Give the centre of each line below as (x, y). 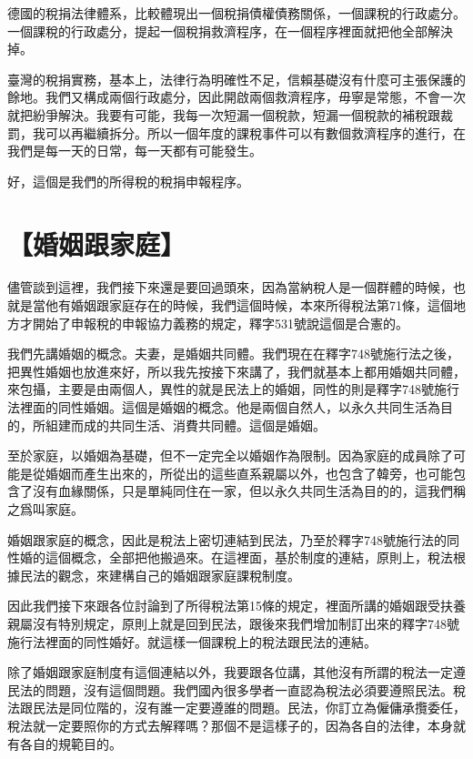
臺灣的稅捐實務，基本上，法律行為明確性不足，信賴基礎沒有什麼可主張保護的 (236, 79)
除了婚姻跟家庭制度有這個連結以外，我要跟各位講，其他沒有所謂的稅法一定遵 (236, 672)
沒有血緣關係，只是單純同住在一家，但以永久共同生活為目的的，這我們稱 (249, 491)
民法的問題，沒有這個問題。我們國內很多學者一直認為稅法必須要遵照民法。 (230, 689)
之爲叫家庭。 (45, 509)
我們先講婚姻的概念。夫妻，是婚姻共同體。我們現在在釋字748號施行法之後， (233, 354)
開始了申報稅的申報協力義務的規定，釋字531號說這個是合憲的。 (220, 323)
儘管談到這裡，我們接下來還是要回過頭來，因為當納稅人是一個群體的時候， (230, 287)
